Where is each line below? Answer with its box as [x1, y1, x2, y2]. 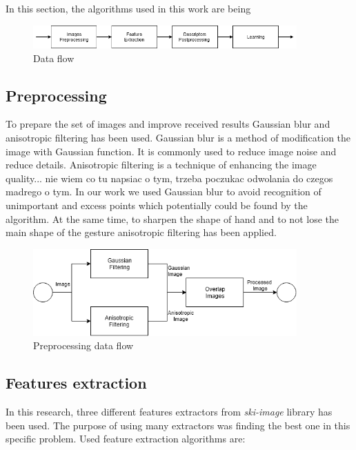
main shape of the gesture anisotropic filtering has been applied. [6, 225, 277, 239]
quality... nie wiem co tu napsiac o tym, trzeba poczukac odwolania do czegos [6, 170, 333, 185]
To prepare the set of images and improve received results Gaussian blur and [6, 117, 330, 131]
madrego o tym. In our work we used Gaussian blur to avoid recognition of [6, 184, 322, 199]
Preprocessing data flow [33, 338, 134, 353]
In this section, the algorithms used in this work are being [6, 1, 251, 15]
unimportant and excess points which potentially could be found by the [6, 197, 308, 212]
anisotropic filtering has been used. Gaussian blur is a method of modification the [6, 130, 351, 145]
